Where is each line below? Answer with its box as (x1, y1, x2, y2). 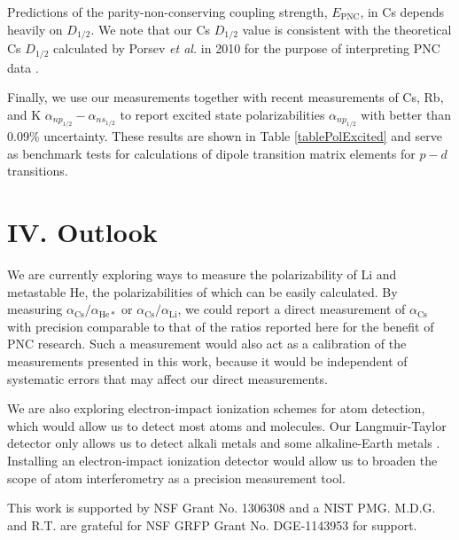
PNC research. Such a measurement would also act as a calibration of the (7, 334, 407, 353)
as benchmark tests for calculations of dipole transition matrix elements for (7, 144, 416, 162)
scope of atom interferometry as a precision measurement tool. (7, 468, 346, 487)
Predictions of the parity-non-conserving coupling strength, (7, 3, 328, 20)
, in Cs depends (360, 3, 445, 20)
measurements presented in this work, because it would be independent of (7, 351, 408, 370)
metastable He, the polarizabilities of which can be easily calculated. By (7, 282, 398, 301)
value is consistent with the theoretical (242, 20, 452, 38)
